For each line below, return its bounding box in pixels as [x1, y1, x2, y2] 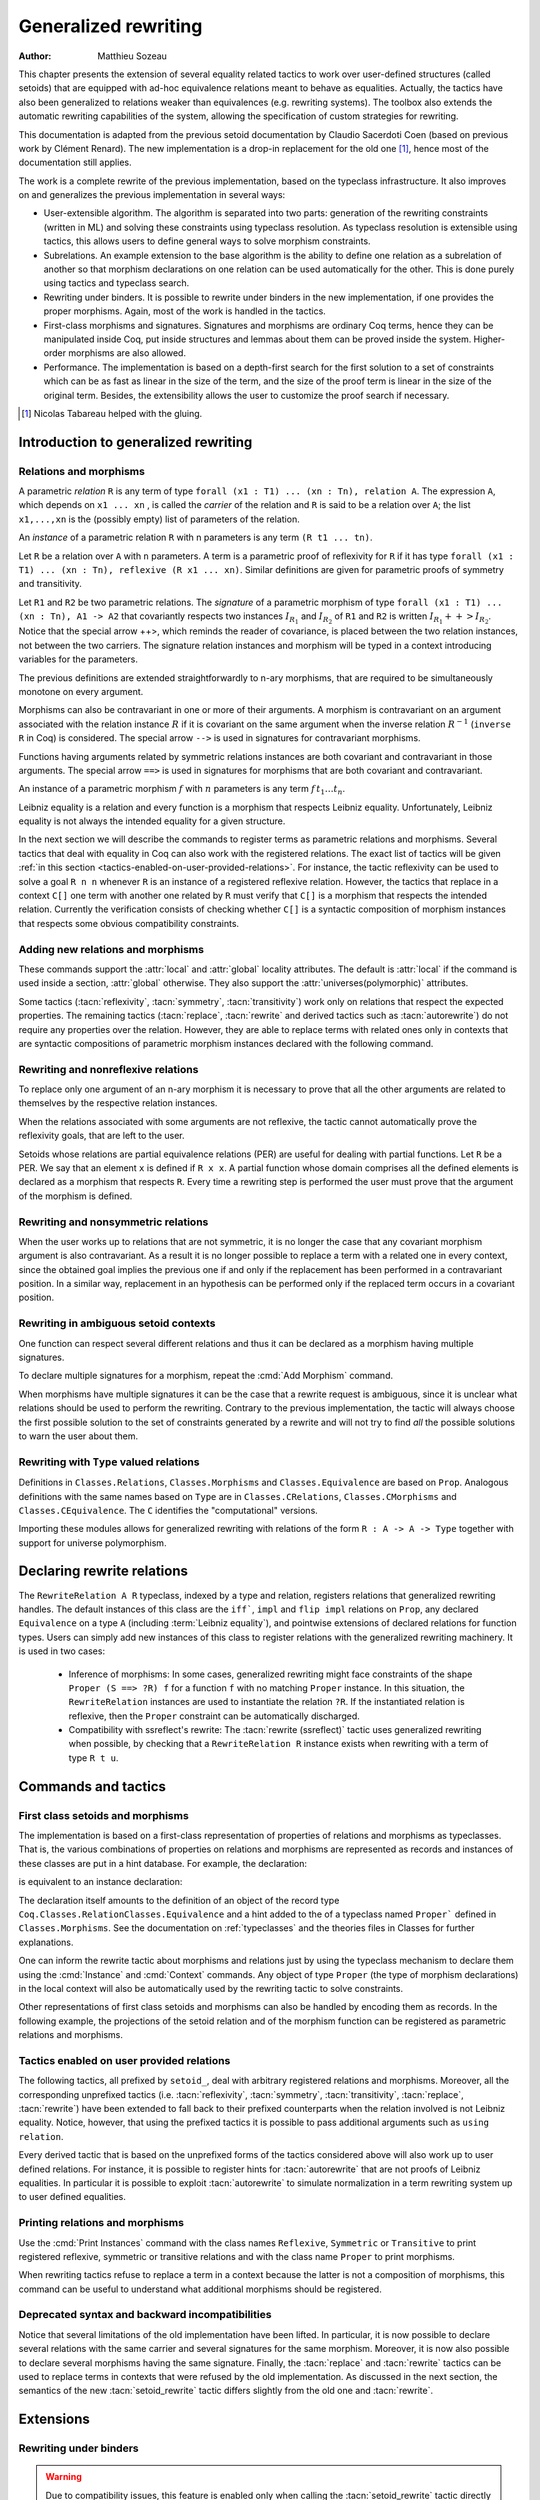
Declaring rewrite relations [18, 1563, 189, 1580]
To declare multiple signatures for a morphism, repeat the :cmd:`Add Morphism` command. [18, 1370, 394, 1382]
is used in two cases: [18, 1645, 105, 1657]
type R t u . [68, 1751, 119, 1764]
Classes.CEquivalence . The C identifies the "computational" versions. [18, 1504, 319, 1516]
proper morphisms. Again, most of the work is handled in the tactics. [43, 305, 327, 317]
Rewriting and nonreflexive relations [18, 1062, 199, 1076]
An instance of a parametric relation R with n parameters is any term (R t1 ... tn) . [18, 531, 373, 544]
